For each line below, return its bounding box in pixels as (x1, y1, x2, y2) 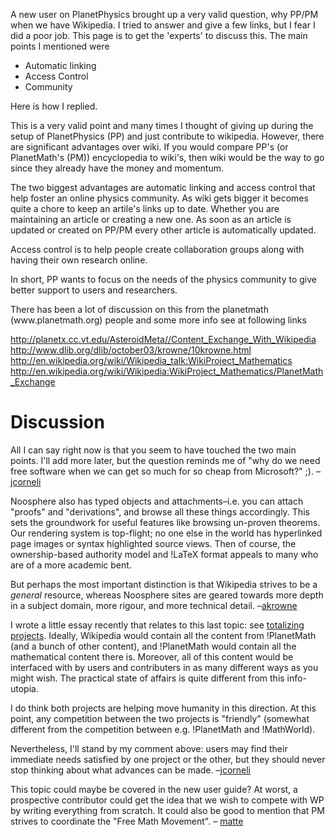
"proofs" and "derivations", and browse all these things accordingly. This (10, 505, 310, 518)
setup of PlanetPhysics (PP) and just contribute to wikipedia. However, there (10, 130, 325, 142)
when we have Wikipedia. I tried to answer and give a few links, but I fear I (10, 19, 316, 31)
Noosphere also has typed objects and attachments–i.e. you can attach (10, 495, 304, 507)
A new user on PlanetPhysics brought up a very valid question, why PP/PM (10, 9, 319, 20)
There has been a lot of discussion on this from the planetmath (10, 304, 269, 315)
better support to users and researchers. (10, 284, 178, 296)
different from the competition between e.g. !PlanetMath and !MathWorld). (10, 723, 316, 735)
